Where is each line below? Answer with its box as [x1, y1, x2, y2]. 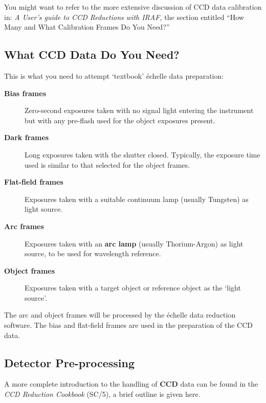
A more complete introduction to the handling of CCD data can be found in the [4, 378, 258, 389]
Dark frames [4, 132, 49, 143]
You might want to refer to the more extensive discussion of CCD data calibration [4, 2, 262, 12]
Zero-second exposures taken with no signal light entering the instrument [25, 105, 254, 116]
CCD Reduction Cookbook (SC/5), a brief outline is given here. [4, 389, 201, 399]
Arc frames [4, 220, 44, 231]
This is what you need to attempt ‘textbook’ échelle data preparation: [4, 70, 224, 81]
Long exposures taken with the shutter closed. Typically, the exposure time [25, 149, 260, 160]
